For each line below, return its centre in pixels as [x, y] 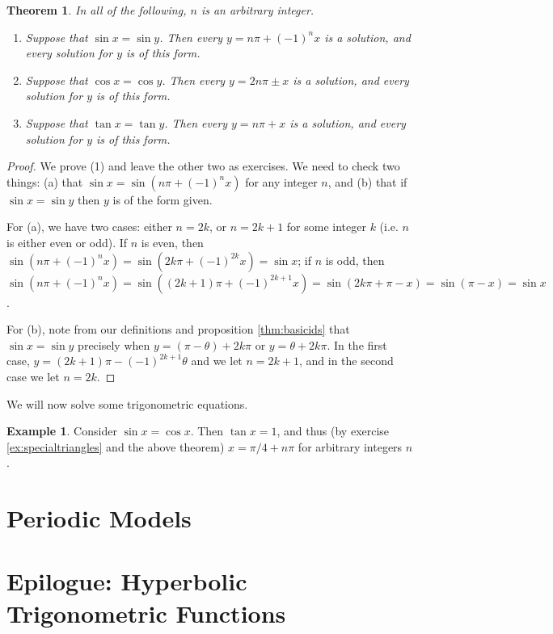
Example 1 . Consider [62, 431]
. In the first [357, 344]
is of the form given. [163, 199]
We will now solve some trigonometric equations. [127, 403]
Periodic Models [99, 518]
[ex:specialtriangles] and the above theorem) [116, 446]
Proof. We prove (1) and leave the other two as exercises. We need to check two [203, 166]
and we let [217, 361]
